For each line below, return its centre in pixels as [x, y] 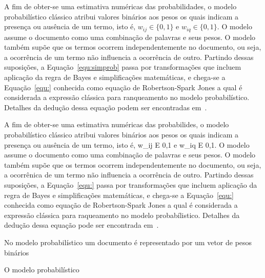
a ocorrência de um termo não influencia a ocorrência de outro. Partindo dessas [129, 57]
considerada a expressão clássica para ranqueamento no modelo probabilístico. [127, 97]
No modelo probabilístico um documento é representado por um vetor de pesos [128, 242]
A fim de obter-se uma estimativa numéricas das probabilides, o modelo [117, 124]
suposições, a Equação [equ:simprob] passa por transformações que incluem [123, 67]
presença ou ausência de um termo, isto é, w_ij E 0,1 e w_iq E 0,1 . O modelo [127, 144]
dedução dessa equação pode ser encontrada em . [81, 225]
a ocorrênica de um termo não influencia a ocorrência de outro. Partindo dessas [129, 175]
